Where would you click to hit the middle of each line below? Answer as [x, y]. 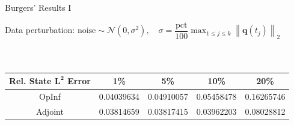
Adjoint [50, 111]
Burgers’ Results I [38, 7]
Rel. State [30, 81]
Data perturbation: [40, 30]
